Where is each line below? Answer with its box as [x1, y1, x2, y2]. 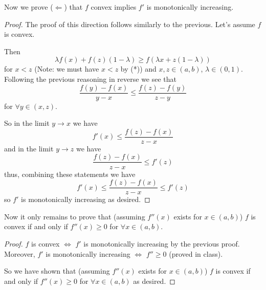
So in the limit [4, 118, 50, 128]
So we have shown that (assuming [4, 265, 110, 276]
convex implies [91, 2, 137, 12]
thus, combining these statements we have [4, 168, 136, 179]
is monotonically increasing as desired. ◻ [21, 194, 150, 205]
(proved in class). [169, 248, 223, 259]
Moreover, [4, 248, 35, 259]
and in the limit [4, 143, 54, 153]
